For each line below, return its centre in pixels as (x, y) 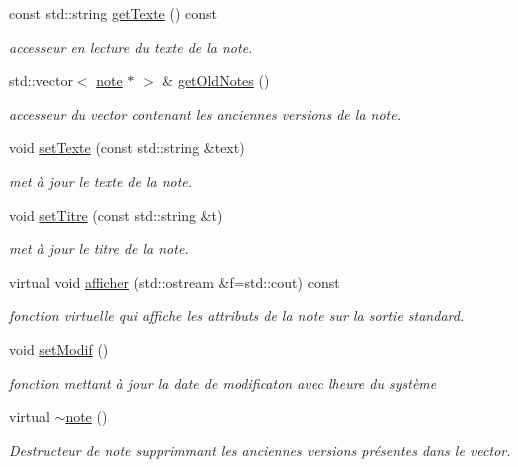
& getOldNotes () (216, 80)
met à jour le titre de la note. (99, 248)
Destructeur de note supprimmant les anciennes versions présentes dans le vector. (260, 449)
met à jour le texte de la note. (101, 180)
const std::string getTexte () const (113, 13)
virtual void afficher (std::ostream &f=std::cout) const (174, 281)
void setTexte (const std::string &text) (127, 147)
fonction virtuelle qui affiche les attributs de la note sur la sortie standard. (237, 315)
